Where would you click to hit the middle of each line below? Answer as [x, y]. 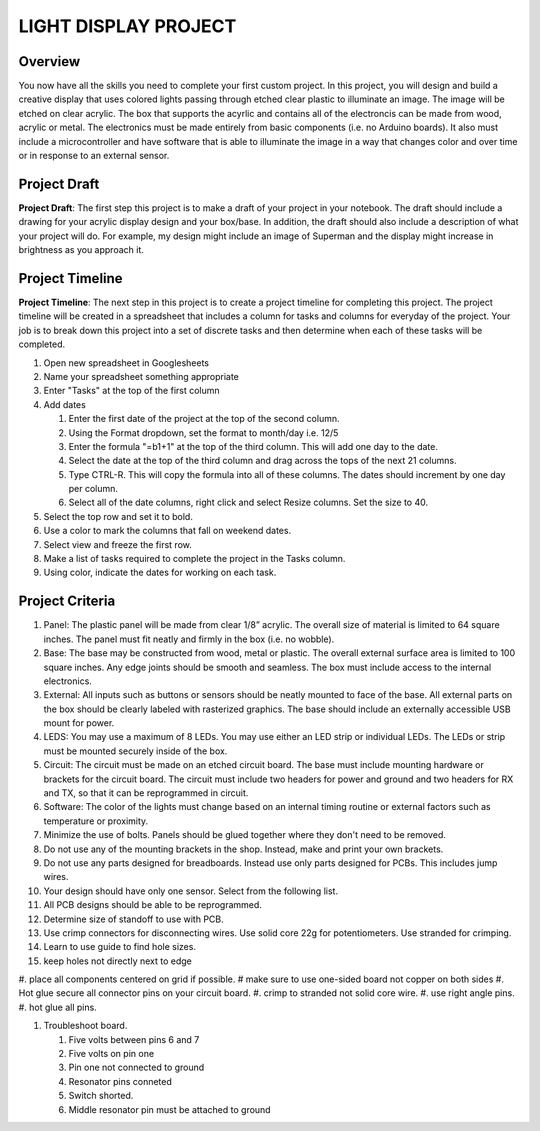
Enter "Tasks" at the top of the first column [131, 391]
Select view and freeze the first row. [117, 544]
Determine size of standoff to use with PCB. [133, 919]
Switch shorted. [101, 1096]
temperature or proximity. [96, 821]
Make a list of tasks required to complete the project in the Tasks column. [194, 559]
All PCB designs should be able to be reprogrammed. [152, 905]
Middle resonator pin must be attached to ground [169, 1109]
